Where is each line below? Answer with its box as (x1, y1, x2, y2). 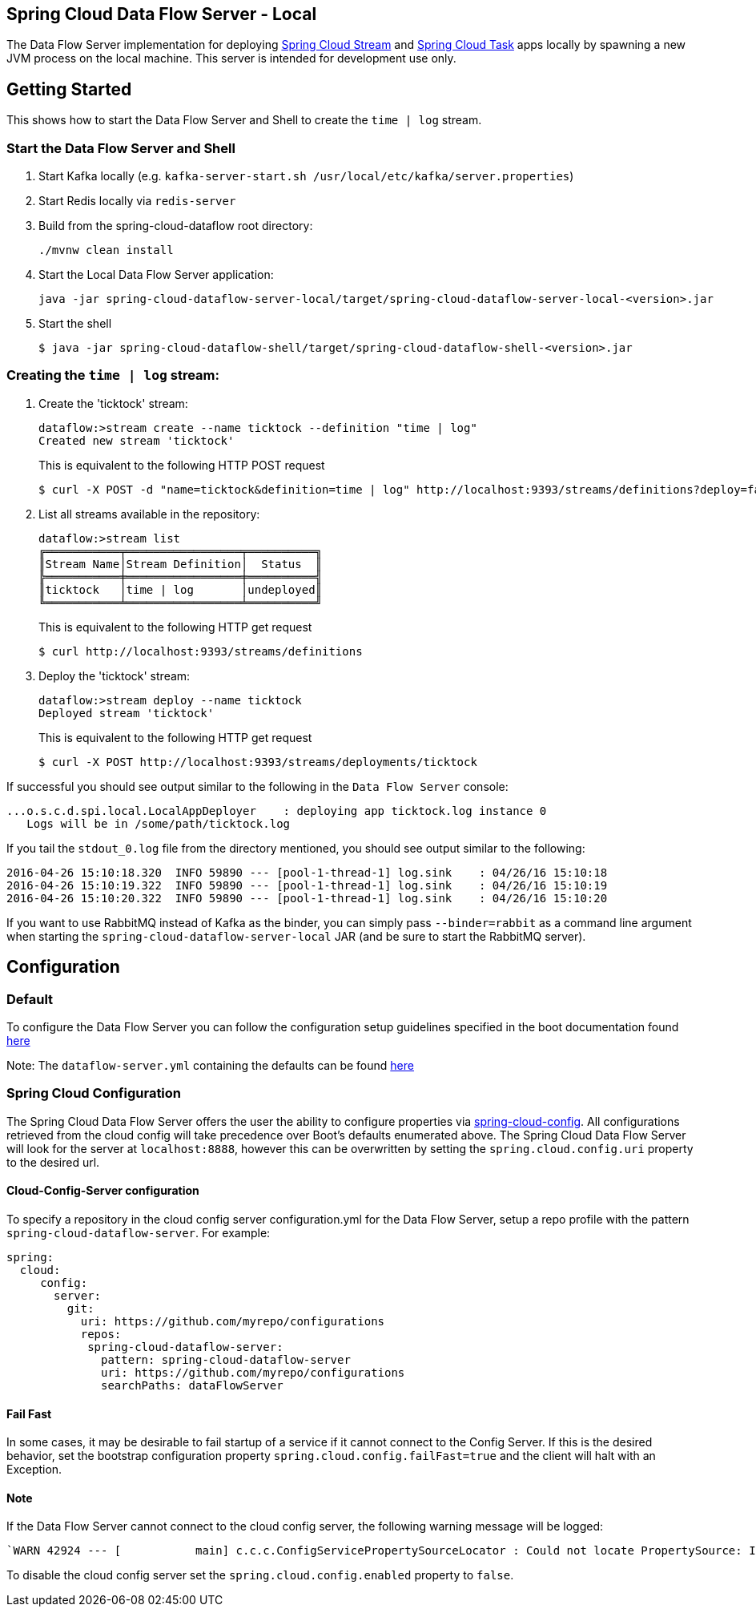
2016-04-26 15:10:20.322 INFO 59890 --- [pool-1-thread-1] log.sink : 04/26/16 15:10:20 (6, 891, 608, 905)
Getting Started (6, 79, 132, 99)
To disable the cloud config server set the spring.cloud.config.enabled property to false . (6, 1568, 514, 1583)
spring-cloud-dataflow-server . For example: (6, 1225, 271, 1240)
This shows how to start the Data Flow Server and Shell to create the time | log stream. (6, 113, 482, 127)
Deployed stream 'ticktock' (38, 706, 215, 720)
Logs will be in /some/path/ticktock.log (26, 817, 291, 830)
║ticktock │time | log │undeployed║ (38, 583, 323, 596)
